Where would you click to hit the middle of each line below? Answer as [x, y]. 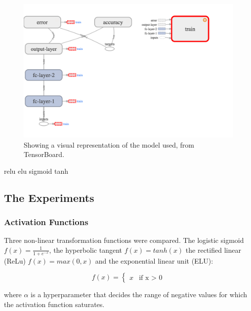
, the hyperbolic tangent [86, 250]
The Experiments [49, 197]
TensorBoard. [44, 154]
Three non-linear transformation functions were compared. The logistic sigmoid [124, 240]
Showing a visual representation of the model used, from [109, 144]
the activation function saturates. [54, 304]
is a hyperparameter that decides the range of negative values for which [139, 294]
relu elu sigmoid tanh [36, 171]
